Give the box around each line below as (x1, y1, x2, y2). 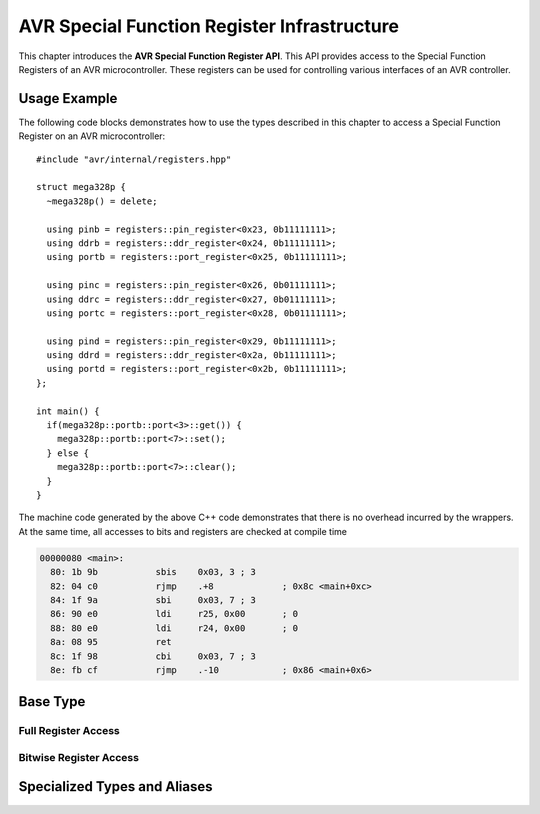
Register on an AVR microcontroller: (18, 130, 166, 142)
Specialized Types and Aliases (18, 778, 214, 795)
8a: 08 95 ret (50, 636, 172, 648)
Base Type (18, 693, 86, 710)
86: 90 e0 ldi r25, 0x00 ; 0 (50, 608, 299, 620)
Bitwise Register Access (18, 750, 140, 764)
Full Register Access (18, 724, 120, 738)
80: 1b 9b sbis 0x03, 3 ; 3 (50, 566, 257, 578)
